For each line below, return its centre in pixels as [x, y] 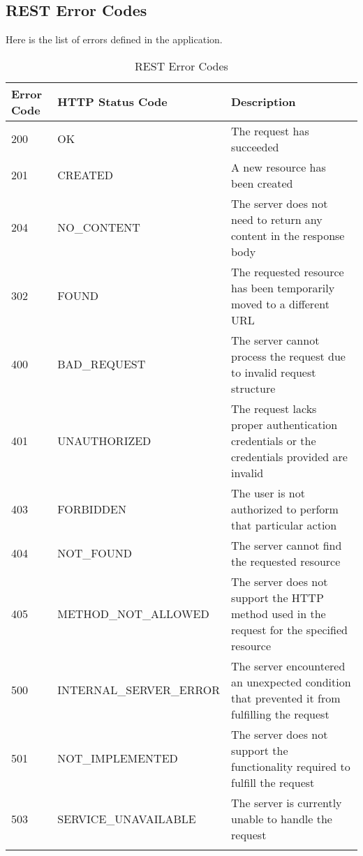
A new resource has [279, 167]
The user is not [268, 493]
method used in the [279, 613]
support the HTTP [277, 597]
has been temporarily [283, 287]
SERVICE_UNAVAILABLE [127, 818]
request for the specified [289, 629]
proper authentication [284, 424]
